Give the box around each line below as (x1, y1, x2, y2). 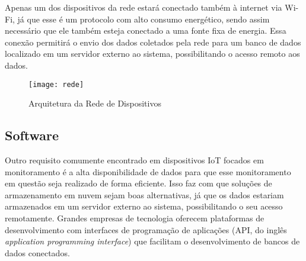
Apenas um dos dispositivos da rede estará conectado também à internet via (5, 1, 282, 13)
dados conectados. (5, 246, 70, 259)
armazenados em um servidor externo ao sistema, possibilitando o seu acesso (5, 200, 283, 212)
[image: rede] (28, 80, 84, 89)
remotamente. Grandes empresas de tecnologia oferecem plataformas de (5, 211, 264, 224)
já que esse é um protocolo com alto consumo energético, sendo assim (17, 12, 270, 25)
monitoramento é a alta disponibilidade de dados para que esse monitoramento (5, 165, 291, 178)
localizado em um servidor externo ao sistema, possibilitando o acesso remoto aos (5, 47, 300, 60)
